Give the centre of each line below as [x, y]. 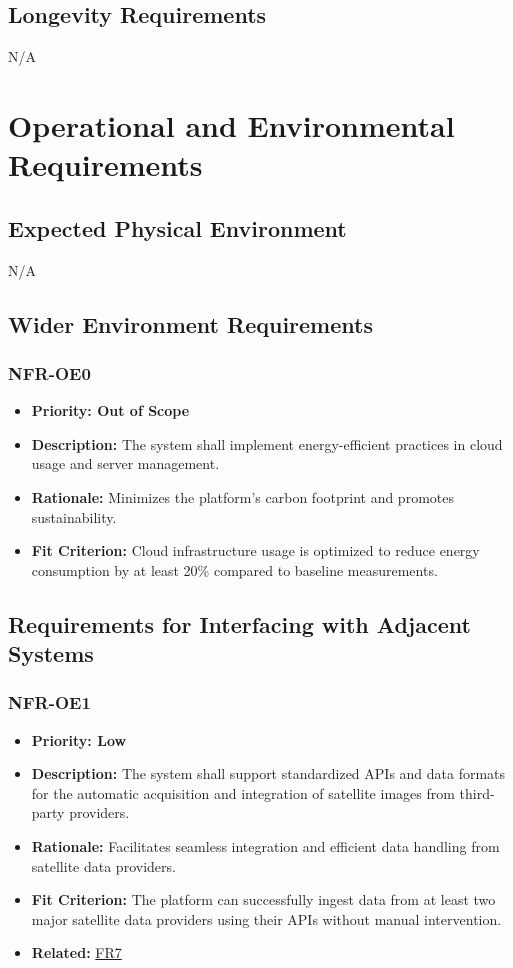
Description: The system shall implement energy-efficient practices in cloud [267, 443]
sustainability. [74, 516]
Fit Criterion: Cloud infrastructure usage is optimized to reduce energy [255, 550]
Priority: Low [79, 739]
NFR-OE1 [49, 702]
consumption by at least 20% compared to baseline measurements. [234, 569]
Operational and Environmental [231, 124]
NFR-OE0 [49, 372]
